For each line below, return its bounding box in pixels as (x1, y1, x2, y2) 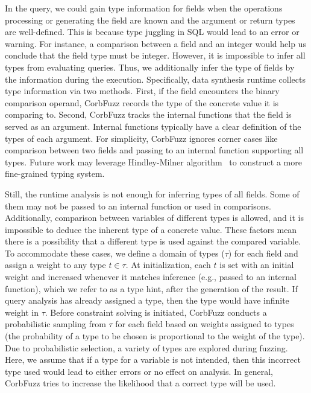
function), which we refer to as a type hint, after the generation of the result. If (5, 282, 298, 295)
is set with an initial (219, 258, 294, 271)
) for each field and (228, 246, 298, 259)
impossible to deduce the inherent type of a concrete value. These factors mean (5, 223, 297, 235)
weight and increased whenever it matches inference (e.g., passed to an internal (5, 270, 297, 283)
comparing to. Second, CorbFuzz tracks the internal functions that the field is (5, 108, 292, 121)
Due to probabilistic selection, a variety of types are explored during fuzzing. (5, 341, 288, 354)
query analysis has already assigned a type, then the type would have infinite (5, 294, 289, 307)
